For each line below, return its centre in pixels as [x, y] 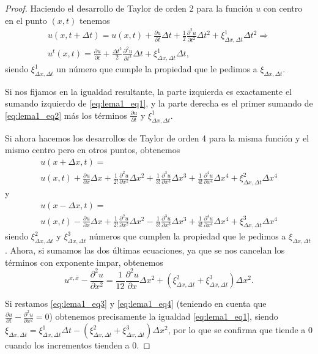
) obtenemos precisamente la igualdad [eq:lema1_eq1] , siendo [164, 316]
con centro [283, 8]
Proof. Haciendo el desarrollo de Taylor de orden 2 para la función [129, 8]
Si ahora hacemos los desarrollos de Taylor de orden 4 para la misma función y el [157, 137]
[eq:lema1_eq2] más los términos [66, 115]
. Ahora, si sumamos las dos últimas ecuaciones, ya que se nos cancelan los [145, 250]
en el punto [26, 20]
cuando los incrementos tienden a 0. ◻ [78, 345]
